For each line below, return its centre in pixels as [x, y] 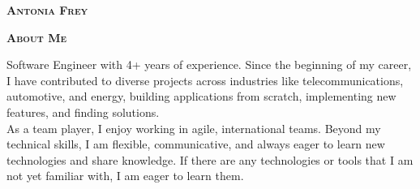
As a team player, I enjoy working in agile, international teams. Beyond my [194, 128]
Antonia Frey [47, 10]
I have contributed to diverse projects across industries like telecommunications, [205, 80]
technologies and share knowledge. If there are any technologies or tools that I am [210, 159]
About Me [37, 37]
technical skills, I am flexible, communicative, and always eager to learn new [196, 144]
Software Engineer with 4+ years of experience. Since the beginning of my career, [209, 64]
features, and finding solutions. [83, 112]
